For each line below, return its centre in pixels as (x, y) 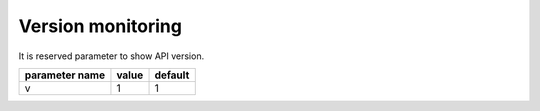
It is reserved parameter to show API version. (111, 56)
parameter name (64, 75)
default (172, 75)
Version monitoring (100, 26)
